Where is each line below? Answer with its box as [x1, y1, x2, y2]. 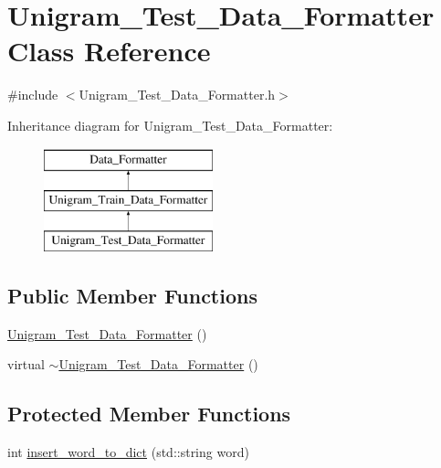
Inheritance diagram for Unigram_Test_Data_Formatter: [7, 115, 333, 134]
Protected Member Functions [7, 399, 291, 428]
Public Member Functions [7, 281, 257, 309]
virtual [7, 355, 45, 374]
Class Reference [7, 32, 211, 69]
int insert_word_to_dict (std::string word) [7, 442, 249, 462]
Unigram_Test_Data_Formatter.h [79, 85, 276, 104]
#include [7, 85, 58, 104]
